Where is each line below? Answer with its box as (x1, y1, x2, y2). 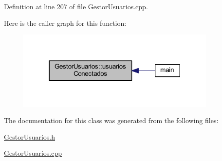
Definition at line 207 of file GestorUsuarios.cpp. (4, 1, 148, 11)
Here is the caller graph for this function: (4, 18, 127, 28)
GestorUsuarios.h (4, 131, 55, 142)
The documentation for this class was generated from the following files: (4, 115, 219, 125)
